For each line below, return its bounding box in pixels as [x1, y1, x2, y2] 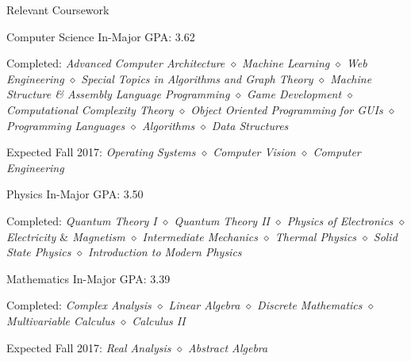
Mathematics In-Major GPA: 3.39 [6, 270, 171, 286]
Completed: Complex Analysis [6, 297, 152, 313]
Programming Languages [6, 117, 125, 133]
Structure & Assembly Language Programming [6, 86, 230, 102]
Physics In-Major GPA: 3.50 [6, 186, 144, 202]
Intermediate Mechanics [142, 228, 259, 244]
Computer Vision [213, 144, 296, 160]
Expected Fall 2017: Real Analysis [6, 339, 171, 355]
